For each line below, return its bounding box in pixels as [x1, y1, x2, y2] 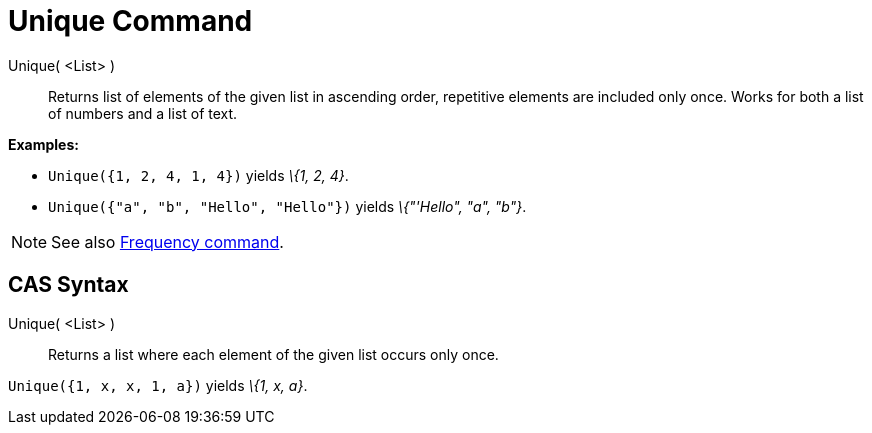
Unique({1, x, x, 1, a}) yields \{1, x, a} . [8, 376, 308, 394]
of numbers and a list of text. [48, 104, 238, 122]
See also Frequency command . [51, 231, 284, 252]
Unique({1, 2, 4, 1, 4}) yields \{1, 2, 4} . [48, 166, 349, 184]
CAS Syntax [8, 272, 129, 298]
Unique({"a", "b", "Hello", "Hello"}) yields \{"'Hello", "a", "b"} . [48, 197, 527, 215]
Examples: [8, 135, 79, 153]
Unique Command [8, 4, 253, 38]
